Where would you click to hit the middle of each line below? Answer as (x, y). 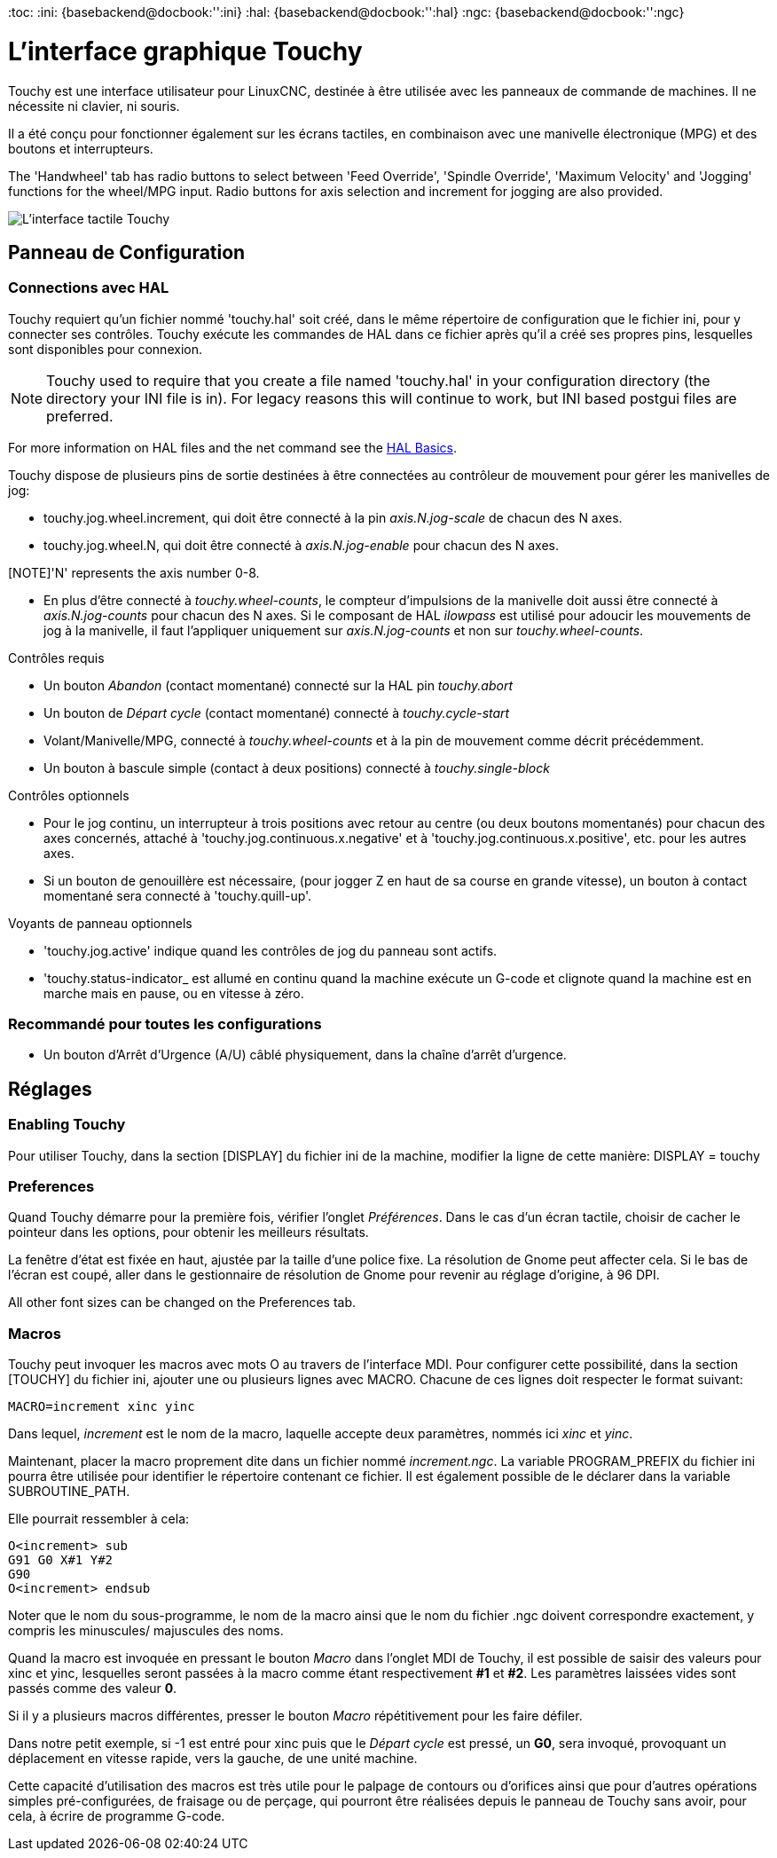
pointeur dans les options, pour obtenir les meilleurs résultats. (188, 1232)
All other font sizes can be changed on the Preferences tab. (182, 1303)
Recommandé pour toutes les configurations (165, 1024)
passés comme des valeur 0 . (93, 1689)
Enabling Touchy (67, 1125)
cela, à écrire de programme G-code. (117, 1816)
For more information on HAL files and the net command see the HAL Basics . (232, 447)
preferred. (80, 416)
